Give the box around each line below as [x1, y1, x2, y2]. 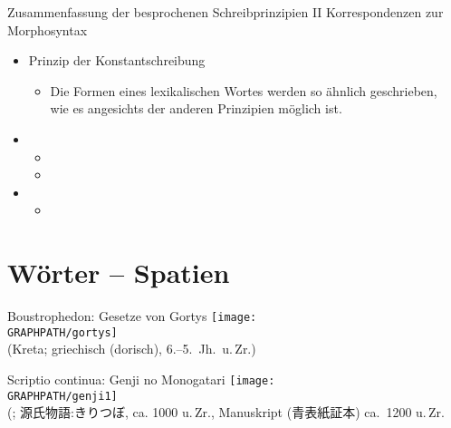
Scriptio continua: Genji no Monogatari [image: [7, 369, 275, 388]
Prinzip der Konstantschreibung [28, 51, 206, 70]
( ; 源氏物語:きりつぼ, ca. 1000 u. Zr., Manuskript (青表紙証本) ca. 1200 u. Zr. [7, 403, 445, 422]
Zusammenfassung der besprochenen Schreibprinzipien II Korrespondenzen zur [7, 3, 444, 21]
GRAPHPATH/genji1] [7, 389, 118, 403]
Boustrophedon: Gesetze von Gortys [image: [7, 306, 257, 326]
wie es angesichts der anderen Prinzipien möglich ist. [50, 99, 342, 118]
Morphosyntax [7, 20, 88, 39]
